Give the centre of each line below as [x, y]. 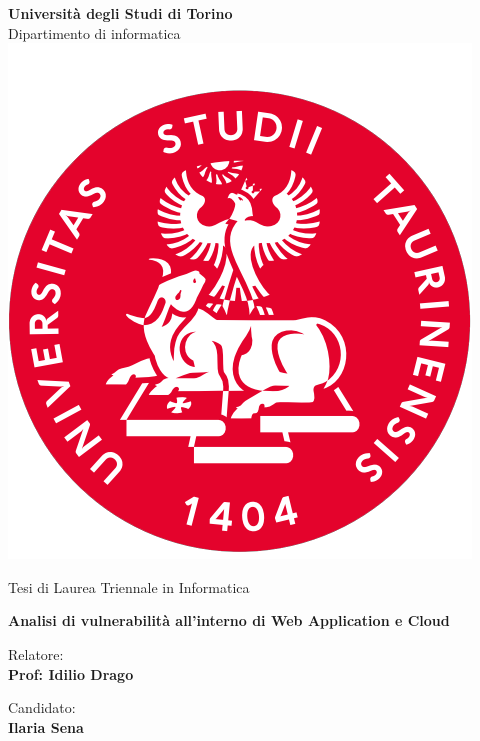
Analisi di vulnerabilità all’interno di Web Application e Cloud [229, 620]
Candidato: [42, 707]
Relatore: [36, 653]
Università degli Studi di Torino [120, 13]
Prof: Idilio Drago [71, 673]
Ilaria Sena [46, 726]
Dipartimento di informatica [94, 32]
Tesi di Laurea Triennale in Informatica [129, 586]
